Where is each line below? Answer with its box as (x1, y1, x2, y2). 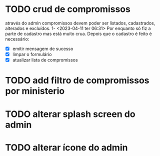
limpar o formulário (12, 51, 52, 57)
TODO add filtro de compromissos (5, 75, 149, 86)
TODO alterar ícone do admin (5, 141, 128, 153)
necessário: (5, 36, 29, 42)
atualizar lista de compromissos (12, 57, 78, 63)
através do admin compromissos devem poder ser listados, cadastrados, (5, 20, 155, 26)
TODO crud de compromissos (5, 3, 131, 15)
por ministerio (5, 85, 65, 97)
